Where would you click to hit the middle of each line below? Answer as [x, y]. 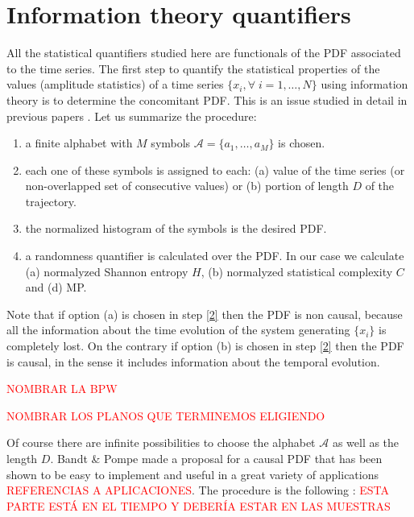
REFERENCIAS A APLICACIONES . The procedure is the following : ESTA [198, 490]
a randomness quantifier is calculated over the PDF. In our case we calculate [215, 256]
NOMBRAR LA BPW [62, 389]
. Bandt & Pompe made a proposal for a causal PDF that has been [216, 458]
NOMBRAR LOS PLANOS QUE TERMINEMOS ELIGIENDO [166, 415]
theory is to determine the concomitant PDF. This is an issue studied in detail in [207, 99]
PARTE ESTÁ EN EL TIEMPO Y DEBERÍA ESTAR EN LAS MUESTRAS [199, 505]
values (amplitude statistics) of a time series [115, 84]
